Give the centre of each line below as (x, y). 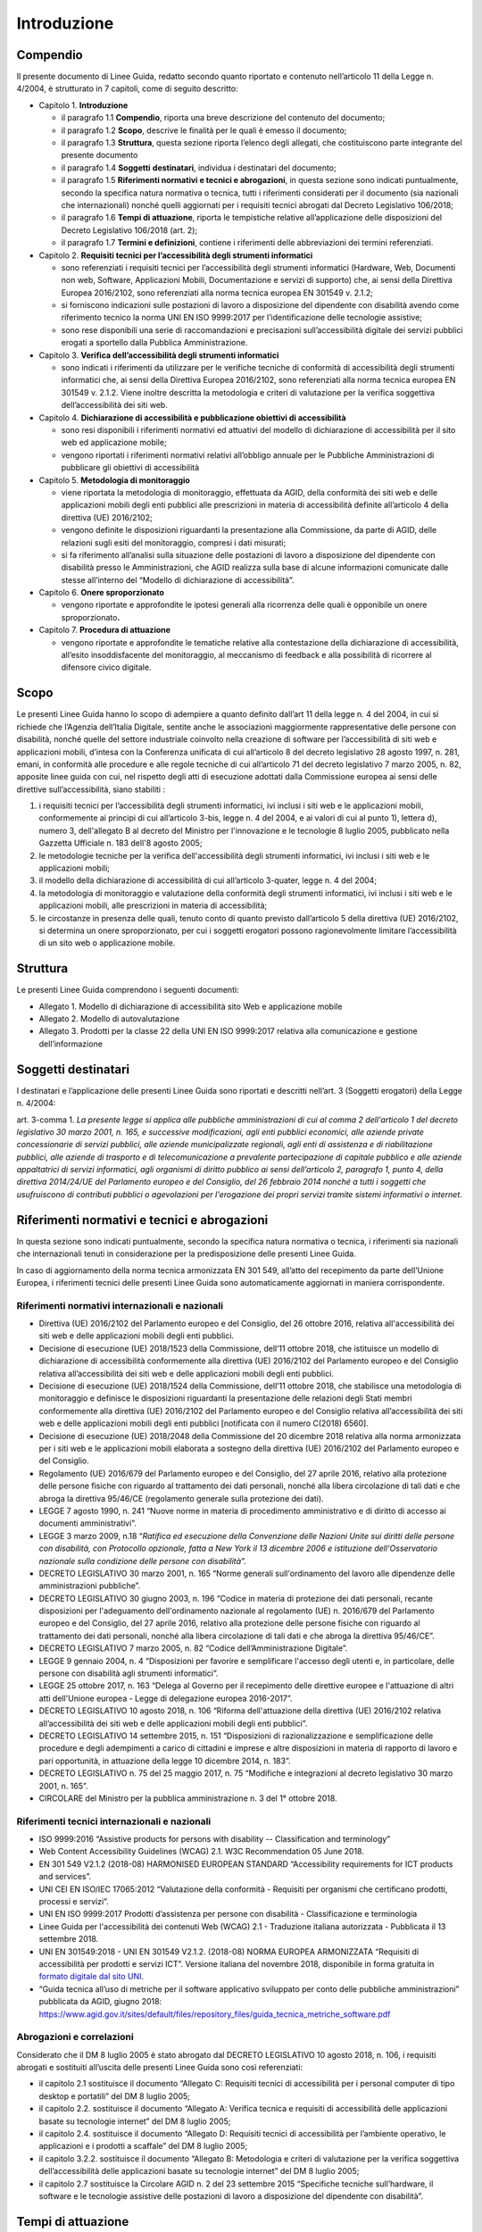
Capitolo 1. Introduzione (83, 105)
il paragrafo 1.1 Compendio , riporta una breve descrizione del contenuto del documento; (223, 118)
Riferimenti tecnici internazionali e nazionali (114, 1821)
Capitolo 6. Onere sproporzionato (102, 593)
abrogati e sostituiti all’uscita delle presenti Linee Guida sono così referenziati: (160, 2068)
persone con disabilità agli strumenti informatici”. (129, 1673)
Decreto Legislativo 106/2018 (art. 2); (129, 230)
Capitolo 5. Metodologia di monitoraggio (115, 480)
